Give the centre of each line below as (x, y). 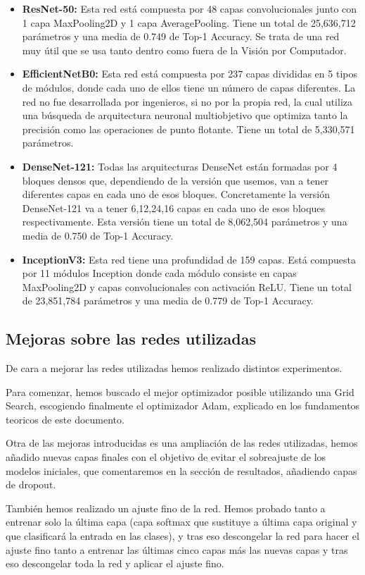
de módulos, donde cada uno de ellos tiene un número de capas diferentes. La (189, 87)
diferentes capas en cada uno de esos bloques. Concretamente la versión (176, 194)
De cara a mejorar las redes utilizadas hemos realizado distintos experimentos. (174, 368)
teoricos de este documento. (65, 419)
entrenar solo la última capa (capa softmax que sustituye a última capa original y (181, 522)
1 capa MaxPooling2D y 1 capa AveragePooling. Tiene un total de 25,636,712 (189, 22)
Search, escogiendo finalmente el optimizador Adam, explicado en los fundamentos (183, 406)
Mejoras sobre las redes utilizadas (131, 339)
